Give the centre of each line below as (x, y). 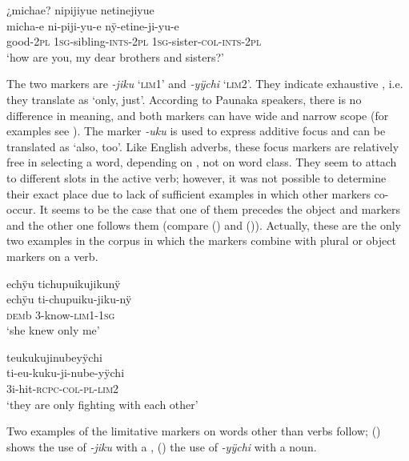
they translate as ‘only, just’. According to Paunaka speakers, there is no (184, 99)
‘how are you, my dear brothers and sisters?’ (115, 56)
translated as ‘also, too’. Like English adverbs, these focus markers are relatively (203, 146)
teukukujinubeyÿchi (54, 357)
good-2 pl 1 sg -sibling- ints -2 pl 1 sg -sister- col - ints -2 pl (134, 41)
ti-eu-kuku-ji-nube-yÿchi (66, 373)
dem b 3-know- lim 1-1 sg (61, 314)
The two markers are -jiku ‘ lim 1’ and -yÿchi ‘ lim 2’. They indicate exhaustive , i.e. (205, 84)
